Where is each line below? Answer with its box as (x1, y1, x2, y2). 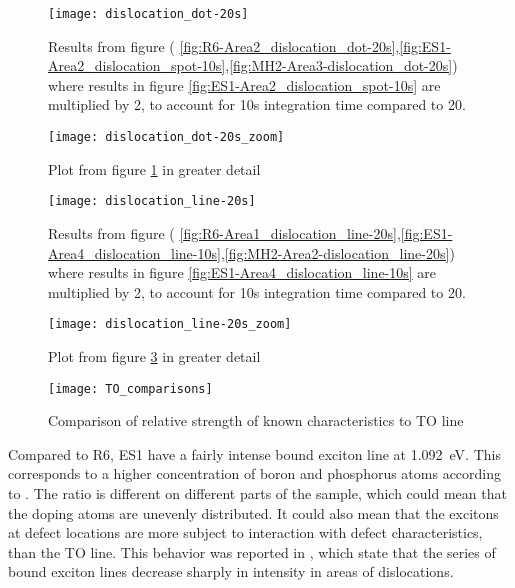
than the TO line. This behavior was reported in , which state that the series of (8, 541, 496, 562)
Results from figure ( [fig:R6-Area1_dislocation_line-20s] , (48, 222, 401, 243)
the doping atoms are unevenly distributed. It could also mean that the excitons (8, 502, 499, 523)
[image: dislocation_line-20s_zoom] (48, 317, 292, 332)
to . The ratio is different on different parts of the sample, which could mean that (8, 483, 507, 503)
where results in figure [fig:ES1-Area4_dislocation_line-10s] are (48, 262, 437, 283)
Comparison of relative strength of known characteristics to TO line (48, 410, 464, 431)
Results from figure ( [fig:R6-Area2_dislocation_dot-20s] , (48, 35, 400, 56)
